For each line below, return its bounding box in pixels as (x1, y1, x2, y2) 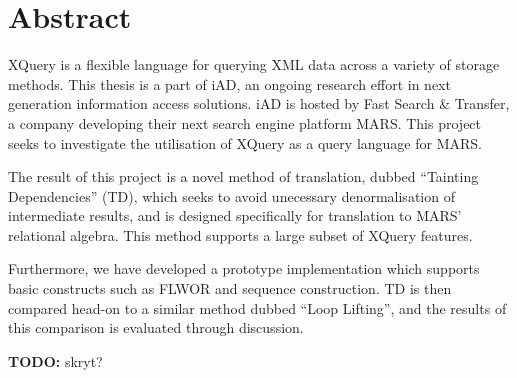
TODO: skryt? (8, 350, 103, 371)
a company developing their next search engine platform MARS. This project (8, 112, 482, 133)
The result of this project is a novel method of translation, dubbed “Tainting (8, 166, 479, 187)
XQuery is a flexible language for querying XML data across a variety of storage (8, 54, 500, 75)
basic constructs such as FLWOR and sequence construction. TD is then (8, 278, 452, 299)
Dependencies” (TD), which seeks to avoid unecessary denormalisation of (8, 185, 455, 206)
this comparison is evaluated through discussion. (8, 317, 304, 338)
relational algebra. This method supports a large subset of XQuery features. (8, 224, 473, 245)
